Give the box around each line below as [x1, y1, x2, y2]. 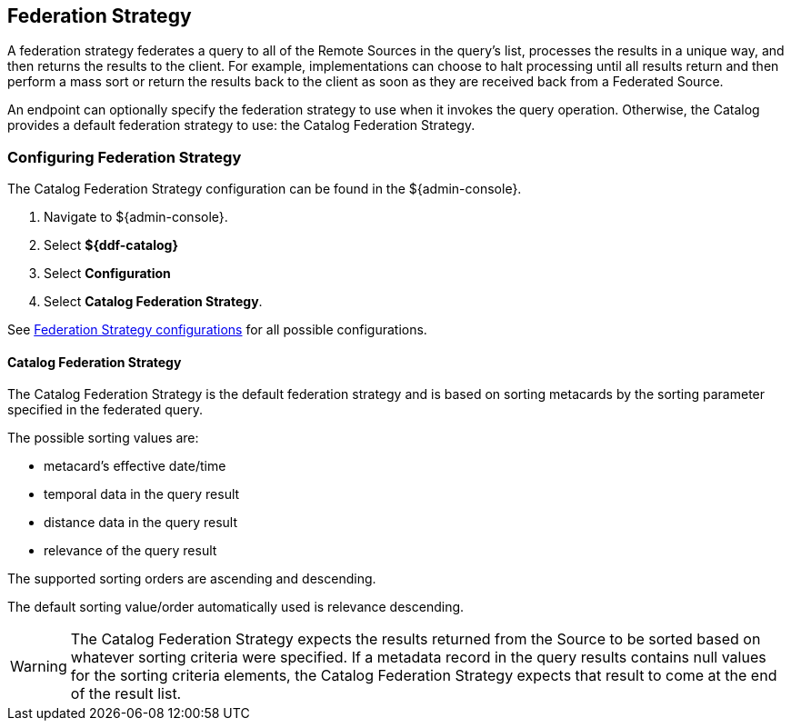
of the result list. [70, 684, 182, 703]
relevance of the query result [44, 543, 217, 559]
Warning [10, 657, 67, 676]
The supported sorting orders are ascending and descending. [7, 571, 376, 587]
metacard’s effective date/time [44, 458, 226, 474]
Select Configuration [44, 265, 171, 282]
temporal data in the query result [44, 486, 240, 503]
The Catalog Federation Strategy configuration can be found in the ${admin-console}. [7, 181, 522, 197]
